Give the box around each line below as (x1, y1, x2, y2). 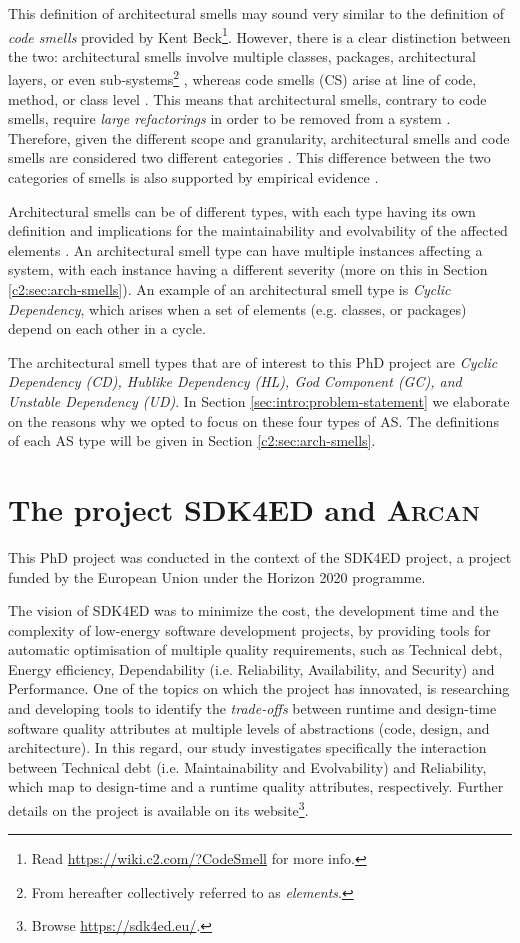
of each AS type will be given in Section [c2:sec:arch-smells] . (8, 430, 376, 451)
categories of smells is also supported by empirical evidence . (8, 167, 379, 188)
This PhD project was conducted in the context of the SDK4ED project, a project (8, 546, 512, 567)
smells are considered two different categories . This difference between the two (8, 147, 491, 168)
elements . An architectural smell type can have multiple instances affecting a (8, 239, 483, 260)
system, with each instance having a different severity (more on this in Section (8, 259, 488, 280)
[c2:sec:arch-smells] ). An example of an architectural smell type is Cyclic (8, 279, 451, 300)
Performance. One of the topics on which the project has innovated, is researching (8, 678, 510, 699)
